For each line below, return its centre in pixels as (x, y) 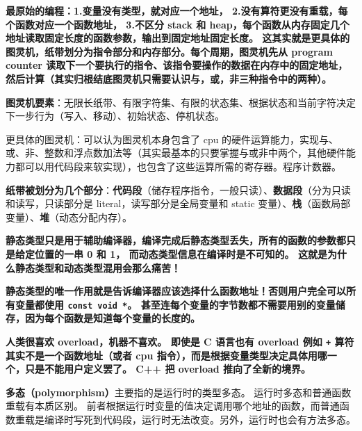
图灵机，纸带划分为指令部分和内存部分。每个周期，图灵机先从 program (169, 51)
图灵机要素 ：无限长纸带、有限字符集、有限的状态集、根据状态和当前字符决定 (181, 102)
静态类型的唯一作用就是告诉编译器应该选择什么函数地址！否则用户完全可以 (176, 291)
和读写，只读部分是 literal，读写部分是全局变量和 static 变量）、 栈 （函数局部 (178, 203)
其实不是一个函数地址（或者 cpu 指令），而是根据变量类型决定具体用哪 (166, 355)
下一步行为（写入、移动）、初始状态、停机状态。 (115, 116)
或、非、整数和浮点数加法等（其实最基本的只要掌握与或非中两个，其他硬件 (176, 153)
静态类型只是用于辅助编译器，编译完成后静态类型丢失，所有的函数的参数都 (176, 240)
